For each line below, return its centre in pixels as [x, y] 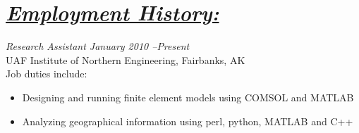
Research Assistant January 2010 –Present [98, 46]
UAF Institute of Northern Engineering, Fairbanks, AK [126, 59]
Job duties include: [47, 74]
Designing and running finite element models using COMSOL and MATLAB [188, 97]
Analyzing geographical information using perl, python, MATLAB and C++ [188, 121]
